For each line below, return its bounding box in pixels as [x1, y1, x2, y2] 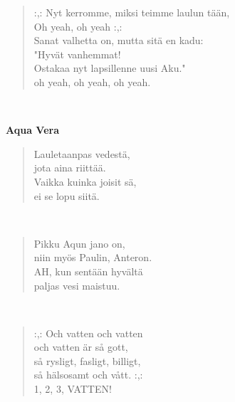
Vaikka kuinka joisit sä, [33, 174, 137, 189]
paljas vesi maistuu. [33, 277, 120, 292]
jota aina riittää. [33, 160, 106, 175]
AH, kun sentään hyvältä [33, 263, 143, 278]
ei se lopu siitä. [33, 188, 100, 203]
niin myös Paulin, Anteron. [33, 250, 152, 265]
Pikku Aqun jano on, [33, 236, 125, 250]
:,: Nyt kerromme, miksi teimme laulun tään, [33, 5, 230, 19]
